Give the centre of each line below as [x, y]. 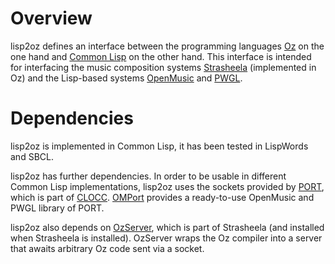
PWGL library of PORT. [57, 208]
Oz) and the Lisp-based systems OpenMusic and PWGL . [126, 78]
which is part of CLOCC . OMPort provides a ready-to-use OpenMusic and [162, 197]
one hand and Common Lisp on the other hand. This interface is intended [161, 56]
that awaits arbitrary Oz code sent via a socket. [107, 248]
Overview [51, 18]
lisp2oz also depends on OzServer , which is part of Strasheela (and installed [167, 227]
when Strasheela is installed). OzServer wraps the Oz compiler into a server [166, 238]
